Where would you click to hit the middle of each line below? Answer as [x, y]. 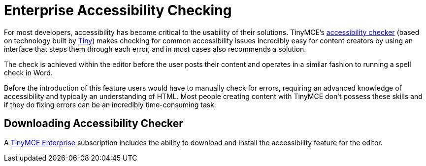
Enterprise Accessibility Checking [118, 10]
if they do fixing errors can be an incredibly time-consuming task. [110, 104]
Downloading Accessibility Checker [94, 124]
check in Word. [28, 72]
